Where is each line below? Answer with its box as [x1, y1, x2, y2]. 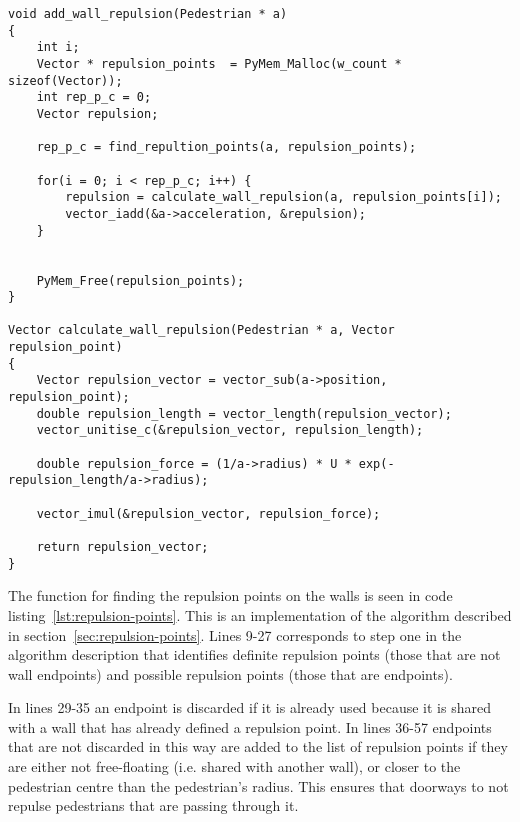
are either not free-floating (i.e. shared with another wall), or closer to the [8, 756, 461, 777]
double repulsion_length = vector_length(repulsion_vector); [36, 406, 452, 421]
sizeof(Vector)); [8, 73, 123, 88]
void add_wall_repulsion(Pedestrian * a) [8, 7, 288, 21]
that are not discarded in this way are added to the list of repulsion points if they [8, 736, 508, 757]
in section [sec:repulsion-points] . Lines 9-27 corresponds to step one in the [8, 624, 462, 645]
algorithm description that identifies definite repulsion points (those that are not [8, 644, 501, 665]
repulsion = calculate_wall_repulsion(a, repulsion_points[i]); [65, 190, 502, 205]
